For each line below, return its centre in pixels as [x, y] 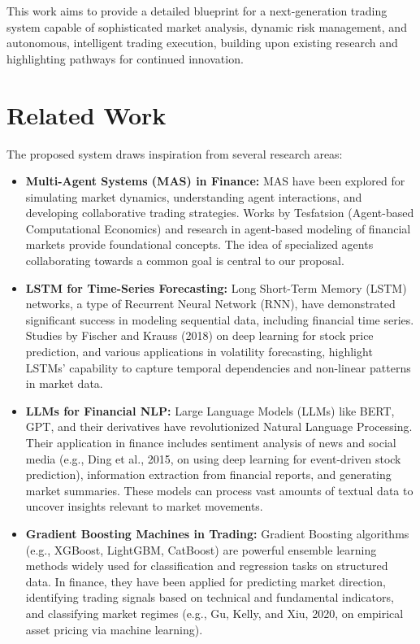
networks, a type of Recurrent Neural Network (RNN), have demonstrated [210, 304]
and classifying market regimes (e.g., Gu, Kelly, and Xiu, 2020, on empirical [214, 613]
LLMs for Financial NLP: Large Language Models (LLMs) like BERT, [210, 410]
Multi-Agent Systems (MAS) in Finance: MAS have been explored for [215, 181]
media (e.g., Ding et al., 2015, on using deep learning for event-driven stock [213, 458]
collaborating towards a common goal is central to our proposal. [185, 261]
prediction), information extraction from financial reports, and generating [208, 474]
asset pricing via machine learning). [114, 629]
